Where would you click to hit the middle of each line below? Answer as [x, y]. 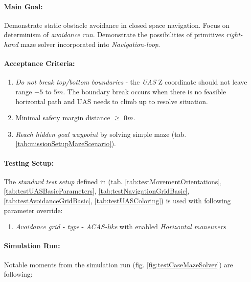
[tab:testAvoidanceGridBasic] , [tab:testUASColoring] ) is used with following [117, 200]
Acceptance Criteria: [40, 63]
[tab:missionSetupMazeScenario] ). [66, 143]
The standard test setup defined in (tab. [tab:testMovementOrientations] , [113, 181]
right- [234, 34]
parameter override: [33, 210]
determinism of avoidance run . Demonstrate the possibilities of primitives [114, 34]
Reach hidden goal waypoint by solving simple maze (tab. [101, 134]
